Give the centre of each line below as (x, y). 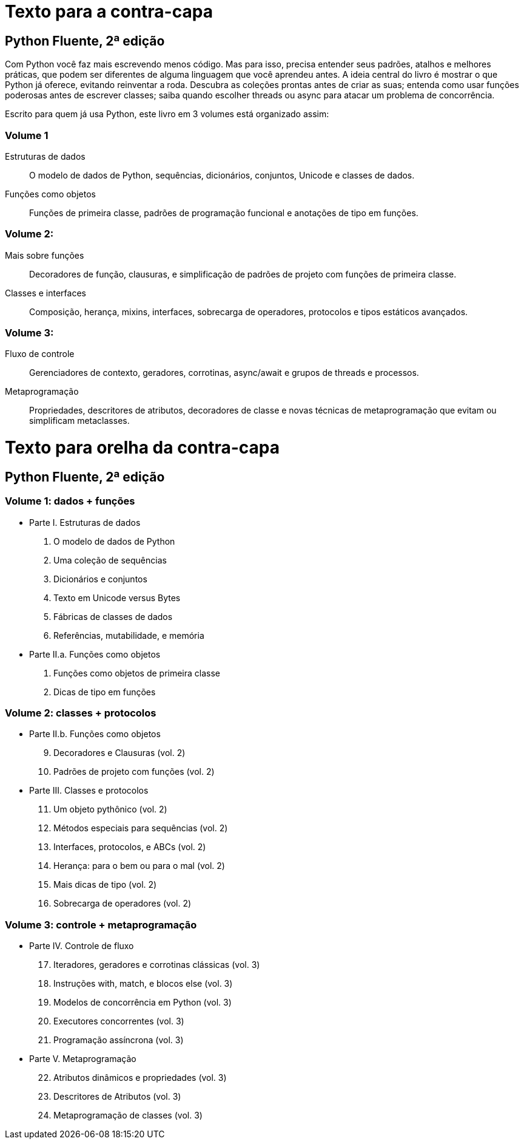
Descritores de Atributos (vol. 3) (117, 1097)
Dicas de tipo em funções (105, 692)
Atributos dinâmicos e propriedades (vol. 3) (140, 1078)
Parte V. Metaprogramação (83, 1059)
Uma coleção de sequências (110, 560)
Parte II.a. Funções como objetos (95, 654)
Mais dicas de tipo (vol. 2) (105, 885)
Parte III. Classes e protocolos (89, 791)
